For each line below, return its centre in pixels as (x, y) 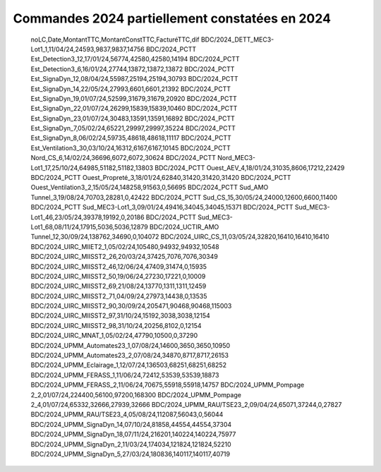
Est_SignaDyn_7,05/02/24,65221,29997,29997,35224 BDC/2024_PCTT (133, 128)
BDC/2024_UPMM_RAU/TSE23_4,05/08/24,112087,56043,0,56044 (127, 414)
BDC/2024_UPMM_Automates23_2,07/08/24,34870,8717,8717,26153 (130, 356)
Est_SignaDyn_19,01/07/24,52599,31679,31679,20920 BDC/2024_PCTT (134, 98)
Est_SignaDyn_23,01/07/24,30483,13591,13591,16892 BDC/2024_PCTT (133, 118)
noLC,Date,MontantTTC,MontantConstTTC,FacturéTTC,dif (115, 40)
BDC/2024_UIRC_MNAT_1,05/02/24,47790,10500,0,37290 (114, 336)
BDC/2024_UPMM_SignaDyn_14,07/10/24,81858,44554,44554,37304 (131, 424)
